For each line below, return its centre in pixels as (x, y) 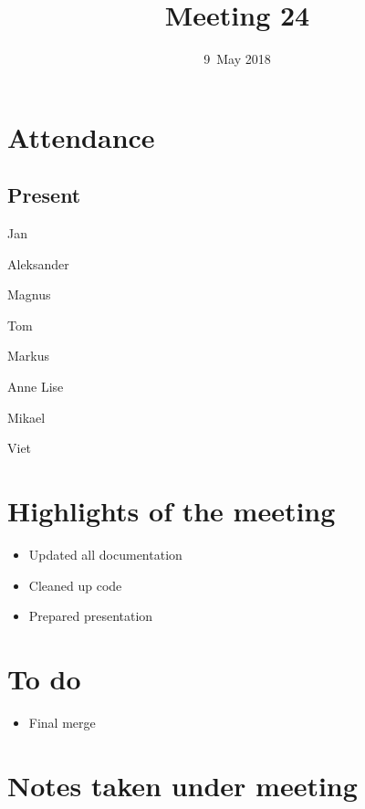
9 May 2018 (237, 59)
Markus (29, 356)
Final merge (62, 722)
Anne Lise (36, 387)
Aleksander (38, 263)
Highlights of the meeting (172, 511)
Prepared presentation (91, 616)
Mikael (26, 417)
